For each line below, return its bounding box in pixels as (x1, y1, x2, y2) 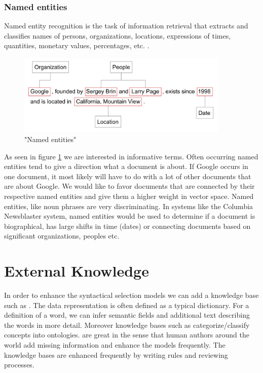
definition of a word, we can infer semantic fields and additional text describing (4, 310, 250, 320)
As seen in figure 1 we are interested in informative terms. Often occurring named (4, 151, 258, 161)
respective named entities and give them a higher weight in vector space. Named (4, 191, 254, 201)
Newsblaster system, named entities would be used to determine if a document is (4, 211, 255, 221)
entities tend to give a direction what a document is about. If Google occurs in (4, 161, 248, 172)
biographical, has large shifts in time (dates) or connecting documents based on (4, 220, 251, 231)
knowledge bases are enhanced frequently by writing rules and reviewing (4, 349, 228, 360)
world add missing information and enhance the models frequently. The (4, 340, 226, 350)
